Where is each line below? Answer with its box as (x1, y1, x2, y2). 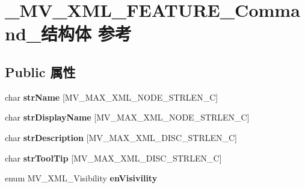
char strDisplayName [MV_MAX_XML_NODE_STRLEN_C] (5, 111, 250, 124)
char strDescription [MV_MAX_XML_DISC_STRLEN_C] (5, 131, 237, 143)
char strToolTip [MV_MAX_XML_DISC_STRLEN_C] (5, 151, 222, 164)
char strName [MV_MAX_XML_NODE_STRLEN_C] (5, 90, 218, 103)
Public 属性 (5, 62, 76, 81)
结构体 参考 (41, 21, 132, 46)
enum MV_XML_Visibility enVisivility (5, 172, 158, 184)
